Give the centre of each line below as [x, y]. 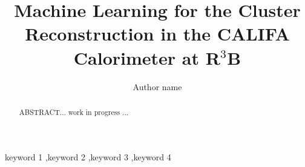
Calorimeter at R [147, 57]
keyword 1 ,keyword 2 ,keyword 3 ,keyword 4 [88, 156]
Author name [157, 86]
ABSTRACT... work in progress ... [74, 112]
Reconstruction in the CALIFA [157, 34]
